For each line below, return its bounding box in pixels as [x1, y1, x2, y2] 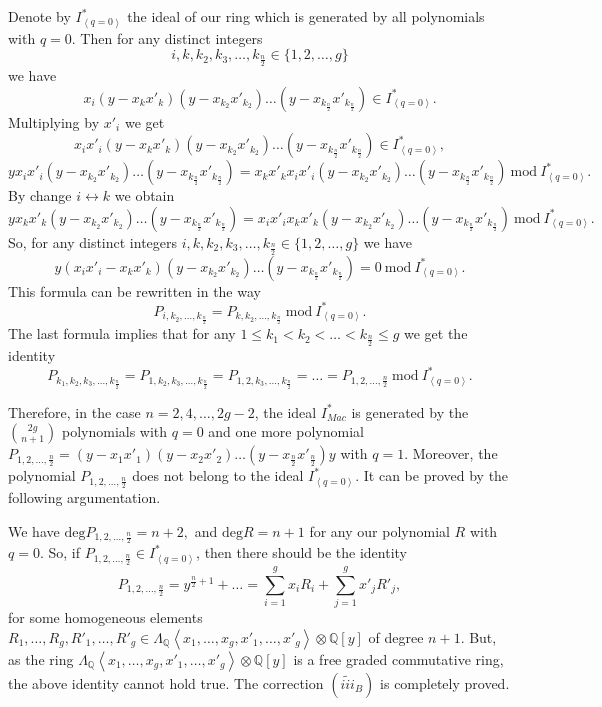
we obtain [114, 185, 175, 206]
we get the [404, 323, 468, 344]
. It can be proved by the [355, 465, 509, 486]
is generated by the [351, 401, 469, 422]
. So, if [39, 542, 80, 563]
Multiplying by [8, 111, 100, 132]
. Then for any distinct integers [71, 27, 263, 48]
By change [8, 185, 72, 206]
